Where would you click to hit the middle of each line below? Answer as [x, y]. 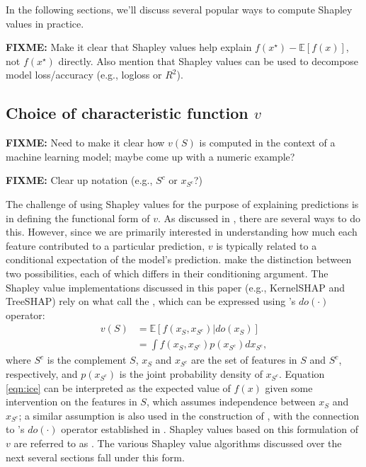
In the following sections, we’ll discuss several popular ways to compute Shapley [179, 9]
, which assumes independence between [231, 402]
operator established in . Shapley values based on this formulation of [210, 429]
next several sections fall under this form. [95, 457]
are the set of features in [244, 360]
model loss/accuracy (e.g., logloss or [84, 75]
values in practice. [45, 23]
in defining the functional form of [78, 218]
